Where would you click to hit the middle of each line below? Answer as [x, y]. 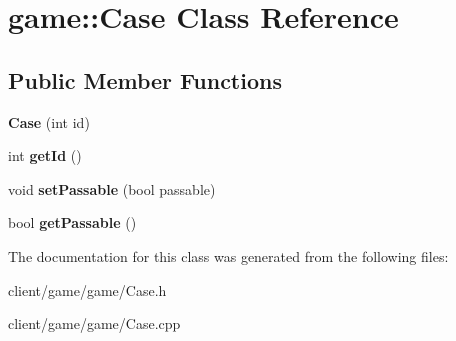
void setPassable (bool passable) [112, 188]
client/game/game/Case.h [87, 289]
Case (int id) [49, 121]
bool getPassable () [72, 222]
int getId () [45, 155]
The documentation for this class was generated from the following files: [228, 255]
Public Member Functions [145, 79]
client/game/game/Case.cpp [94, 323]
